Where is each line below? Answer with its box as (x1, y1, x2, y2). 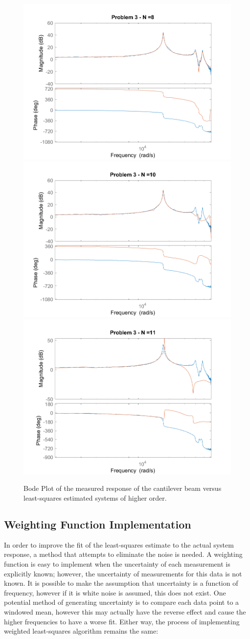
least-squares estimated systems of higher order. (23, 493, 167, 503)
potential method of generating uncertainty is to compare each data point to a (4, 597, 239, 607)
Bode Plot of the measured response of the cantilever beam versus (23, 483, 222, 493)
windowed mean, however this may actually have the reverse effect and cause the (4, 606, 246, 617)
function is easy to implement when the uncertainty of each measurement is (4, 558, 230, 569)
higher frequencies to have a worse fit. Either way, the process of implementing (4, 616, 240, 626)
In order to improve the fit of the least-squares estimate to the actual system (4, 539, 234, 550)
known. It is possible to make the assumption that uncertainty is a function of (4, 578, 238, 588)
